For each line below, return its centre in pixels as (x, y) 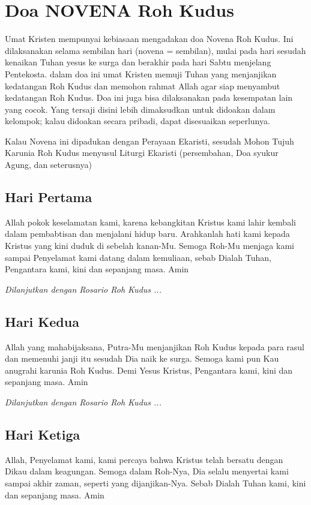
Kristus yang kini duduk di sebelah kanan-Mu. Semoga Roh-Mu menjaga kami (149, 246)
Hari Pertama (49, 197)
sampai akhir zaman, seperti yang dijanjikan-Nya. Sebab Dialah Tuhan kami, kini (155, 483)
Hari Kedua (42, 321)
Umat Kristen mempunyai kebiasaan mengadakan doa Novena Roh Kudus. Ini (149, 39)
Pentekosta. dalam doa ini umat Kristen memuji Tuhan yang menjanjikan (141, 73)
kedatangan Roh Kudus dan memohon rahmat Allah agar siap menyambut (143, 85)
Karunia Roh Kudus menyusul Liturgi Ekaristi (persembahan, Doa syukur (142, 153)
